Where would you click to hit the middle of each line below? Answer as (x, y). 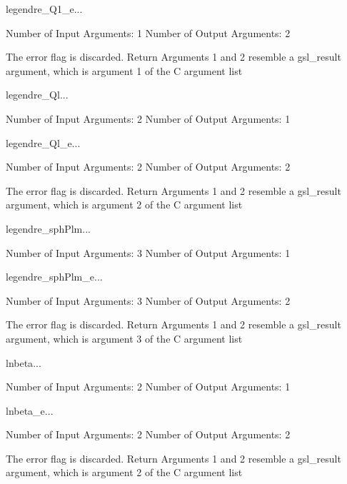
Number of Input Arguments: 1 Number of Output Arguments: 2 (148, 32)
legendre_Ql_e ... (43, 142)
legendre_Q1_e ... (44, 9)
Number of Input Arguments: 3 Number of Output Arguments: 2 (148, 300)
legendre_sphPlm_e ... (54, 277)
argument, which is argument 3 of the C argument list (124, 338)
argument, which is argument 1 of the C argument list (124, 70)
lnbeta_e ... (30, 410)
